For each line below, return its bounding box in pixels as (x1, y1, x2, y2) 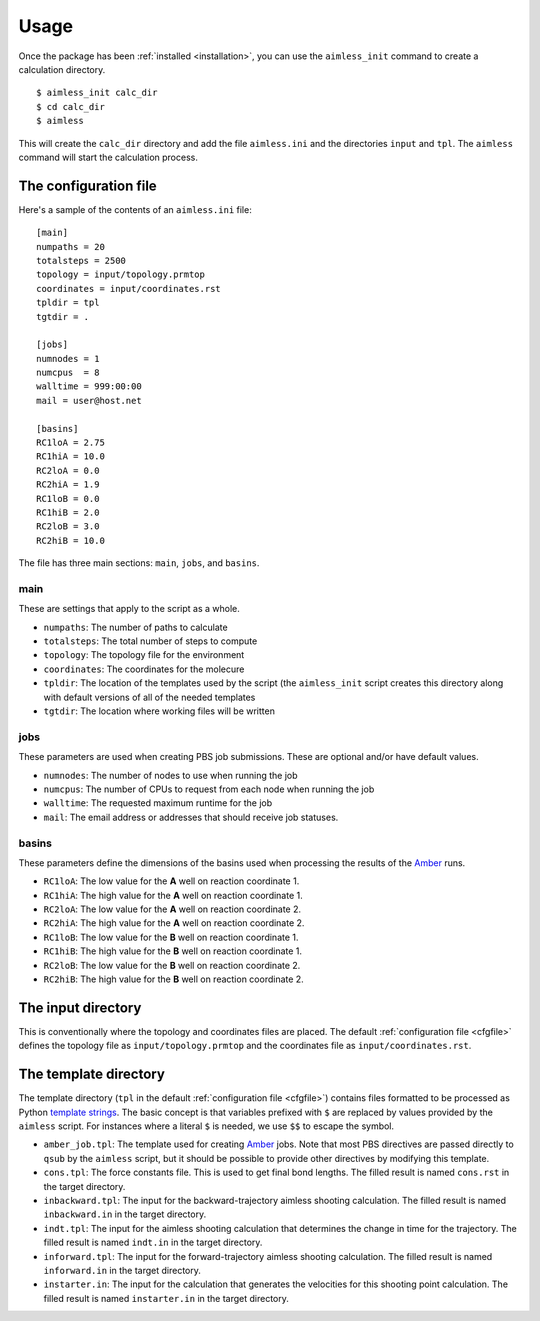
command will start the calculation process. (18, 151, 199, 163)
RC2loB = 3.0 (36, 521, 100, 532)
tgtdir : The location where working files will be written (43, 705, 275, 717)
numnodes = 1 (36, 353, 100, 364)
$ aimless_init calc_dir (36, 87, 158, 99)
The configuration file (18, 177, 157, 194)
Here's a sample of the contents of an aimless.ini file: (18, 203, 252, 215)
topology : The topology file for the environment (43, 649, 245, 661)
